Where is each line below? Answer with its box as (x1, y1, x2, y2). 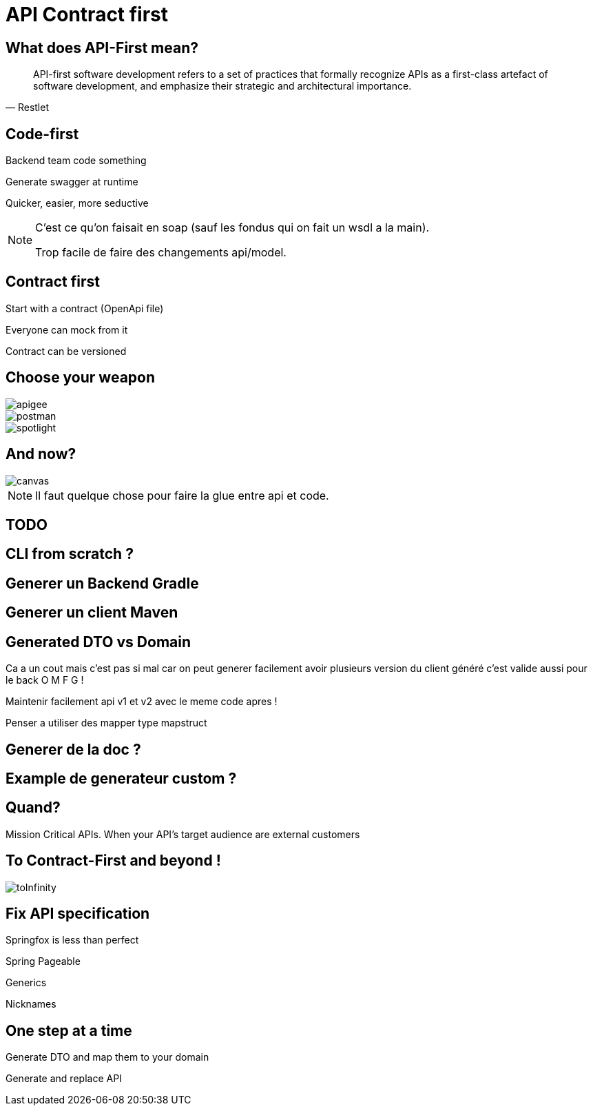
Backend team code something (6, 154, 147, 167)
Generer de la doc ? (6, 740, 141, 758)
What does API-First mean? (6, 39, 198, 57)
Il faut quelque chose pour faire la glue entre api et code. (35, 488, 329, 502)
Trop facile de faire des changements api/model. (35, 245, 287, 260)
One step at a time (6, 1021, 132, 1039)
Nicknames (6, 998, 56, 1010)
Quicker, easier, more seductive (6, 197, 149, 210)
